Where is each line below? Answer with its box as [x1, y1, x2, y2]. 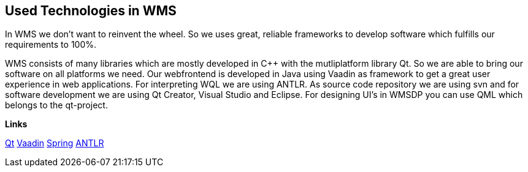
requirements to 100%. [5, 39, 97, 50]
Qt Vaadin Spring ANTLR [5, 138, 104, 149]
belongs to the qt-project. [5, 100, 108, 111]
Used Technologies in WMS [5, 3, 177, 18]
